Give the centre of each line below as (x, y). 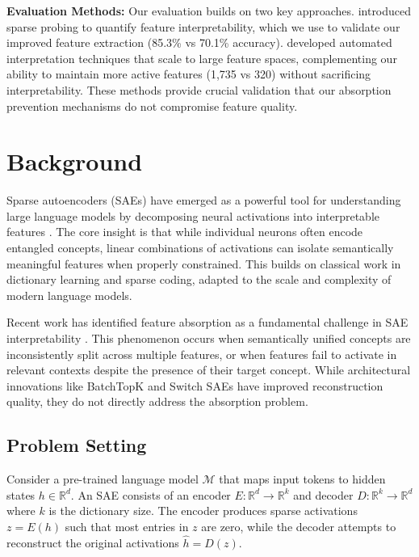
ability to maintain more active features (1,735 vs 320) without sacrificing (189, 74)
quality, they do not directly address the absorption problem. (157, 401)
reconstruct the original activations (93, 542)
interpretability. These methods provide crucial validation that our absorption (199, 89)
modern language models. (69, 295)
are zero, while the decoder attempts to (299, 526)
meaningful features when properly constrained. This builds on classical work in (204, 263)
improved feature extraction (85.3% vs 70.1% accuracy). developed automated (199, 42)
